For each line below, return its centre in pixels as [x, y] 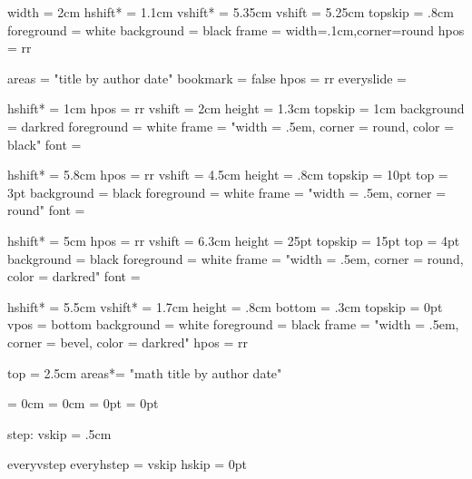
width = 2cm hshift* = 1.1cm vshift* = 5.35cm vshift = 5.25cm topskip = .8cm [231, 12]
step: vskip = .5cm [59, 433]
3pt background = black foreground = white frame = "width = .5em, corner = [227, 192]
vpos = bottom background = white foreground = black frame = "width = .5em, [233, 324]
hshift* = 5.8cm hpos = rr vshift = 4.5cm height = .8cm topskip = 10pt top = [228, 175]
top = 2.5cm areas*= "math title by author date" [145, 372]
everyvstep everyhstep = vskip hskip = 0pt [128, 464]
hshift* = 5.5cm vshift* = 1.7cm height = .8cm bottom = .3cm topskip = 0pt [225, 306]
